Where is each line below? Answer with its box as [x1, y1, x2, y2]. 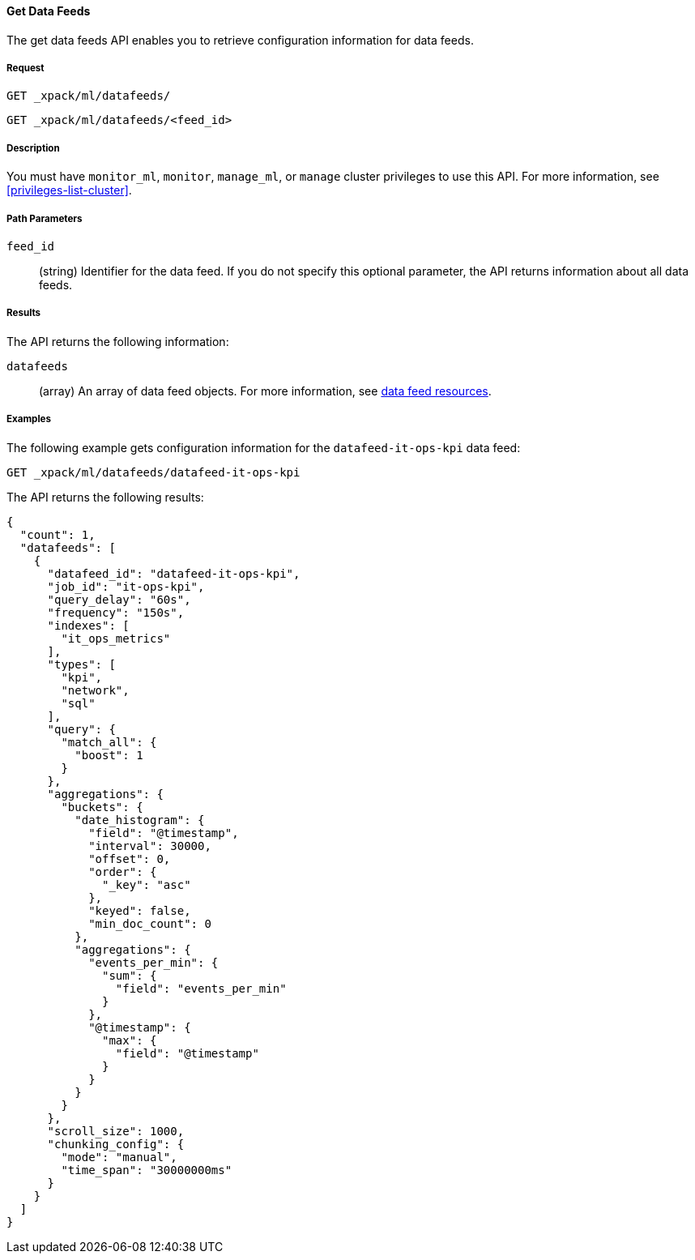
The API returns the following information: [6, 334, 229, 348]
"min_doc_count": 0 [88, 916, 211, 930]
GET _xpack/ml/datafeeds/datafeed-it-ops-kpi [6, 465, 301, 479]
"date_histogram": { [75, 813, 205, 826]
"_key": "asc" [102, 878, 191, 891]
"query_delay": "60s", [47, 592, 191, 606]
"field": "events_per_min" [115, 981, 287, 995]
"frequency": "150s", [47, 605, 185, 619]
